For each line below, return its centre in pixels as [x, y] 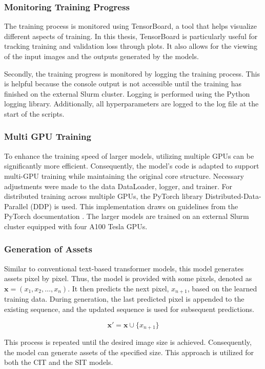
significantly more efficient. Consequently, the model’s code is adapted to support [132, 166]
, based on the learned [222, 288]
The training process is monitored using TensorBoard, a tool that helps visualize [130, 26]
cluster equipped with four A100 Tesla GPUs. [76, 226]
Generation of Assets [48, 249]
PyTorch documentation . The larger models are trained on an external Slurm [127, 216]
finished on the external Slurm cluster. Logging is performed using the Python [127, 93]
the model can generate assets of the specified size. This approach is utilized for [129, 352]
